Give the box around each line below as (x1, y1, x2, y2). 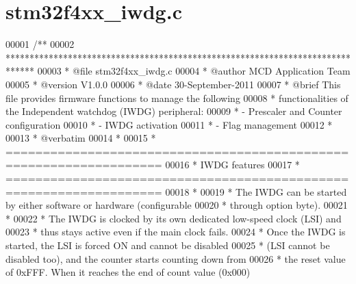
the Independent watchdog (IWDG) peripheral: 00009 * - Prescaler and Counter (5, 104, 342, 118)
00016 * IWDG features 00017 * (165, 157, 300, 172)
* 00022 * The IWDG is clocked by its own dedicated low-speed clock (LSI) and (5, 211, 342, 225)
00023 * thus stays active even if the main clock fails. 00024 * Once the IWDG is (5, 224, 346, 239)
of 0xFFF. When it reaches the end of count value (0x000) (5, 265, 251, 279)
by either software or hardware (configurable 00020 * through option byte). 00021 (5, 198, 348, 212)
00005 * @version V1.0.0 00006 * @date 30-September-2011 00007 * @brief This (5, 77, 341, 91)
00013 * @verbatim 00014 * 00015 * (5, 131, 156, 145)
